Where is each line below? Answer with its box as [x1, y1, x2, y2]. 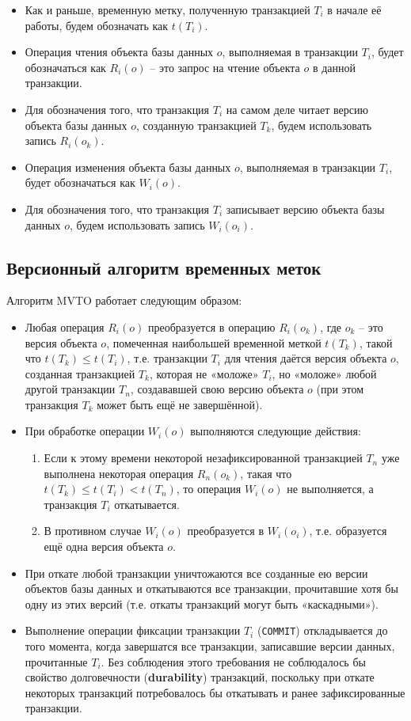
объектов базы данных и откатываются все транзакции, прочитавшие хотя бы [25, 580, 398, 597]
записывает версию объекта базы [226, 200, 385, 217]
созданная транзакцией [25, 365, 135, 381]
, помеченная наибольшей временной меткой [106, 334, 322, 351]
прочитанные [25, 653, 88, 670]
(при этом [316, 381, 364, 397]
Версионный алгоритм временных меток [6, 255, 322, 279]
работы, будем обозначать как [25, 17, 169, 33]
